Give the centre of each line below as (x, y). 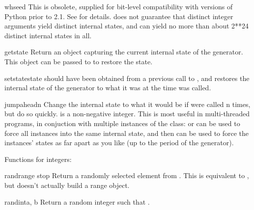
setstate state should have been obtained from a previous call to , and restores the (127, 78)
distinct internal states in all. (48, 35)
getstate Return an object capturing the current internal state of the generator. (124, 52)
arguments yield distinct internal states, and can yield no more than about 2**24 (127, 26)
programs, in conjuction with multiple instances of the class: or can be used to (122, 123)
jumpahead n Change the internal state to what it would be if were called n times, (127, 104)
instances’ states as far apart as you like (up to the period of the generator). (119, 143)
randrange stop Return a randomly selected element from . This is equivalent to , (127, 175)
